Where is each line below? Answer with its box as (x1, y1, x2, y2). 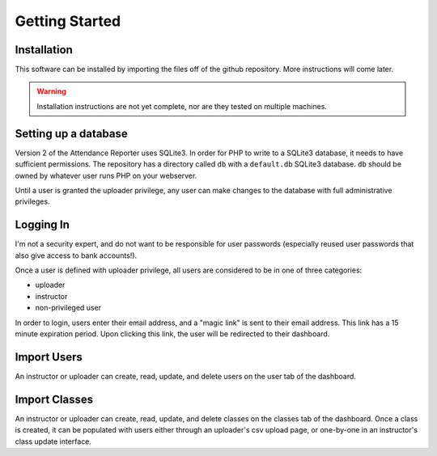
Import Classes (15, 392, 94, 406)
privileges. (15, 196, 50, 206)
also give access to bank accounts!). (15, 251, 138, 260)
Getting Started (15, 12, 121, 30)
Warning (36, 87, 66, 96)
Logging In (15, 218, 70, 232)
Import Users (15, 350, 83, 364)
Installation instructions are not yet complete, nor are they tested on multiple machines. (36, 101, 328, 111)
